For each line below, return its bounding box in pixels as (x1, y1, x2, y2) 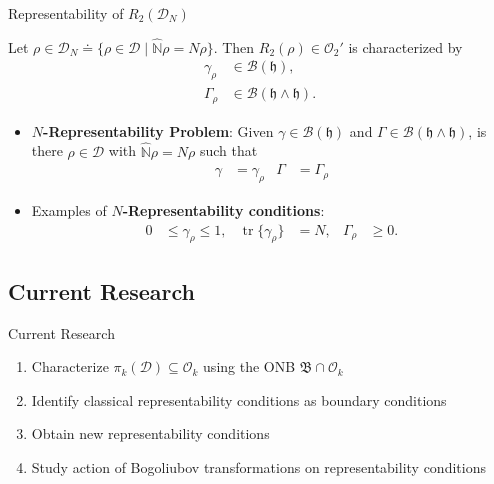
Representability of (8, 3, 124, 23)
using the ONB (203, 356, 296, 377)
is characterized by (348, 36, 463, 57)
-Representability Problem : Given (43, 120, 274, 141)
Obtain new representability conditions (31, 423, 270, 444)
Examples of (31, 199, 107, 220)
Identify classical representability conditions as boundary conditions (31, 389, 447, 410)
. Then (213, 36, 255, 57)
